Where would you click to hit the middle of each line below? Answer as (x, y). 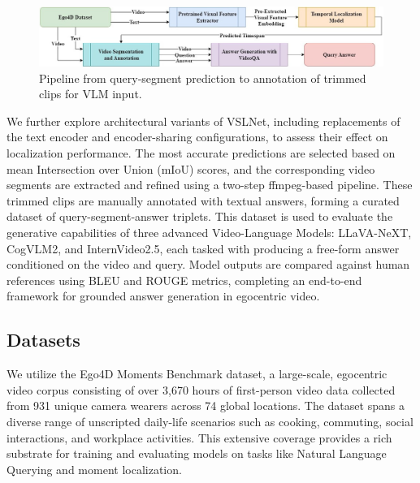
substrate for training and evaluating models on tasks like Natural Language (197, 453)
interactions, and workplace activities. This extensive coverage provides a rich (199, 437)
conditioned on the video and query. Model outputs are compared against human (208, 264)
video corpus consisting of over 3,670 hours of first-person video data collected (201, 389)
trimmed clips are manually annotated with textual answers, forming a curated (203, 200)
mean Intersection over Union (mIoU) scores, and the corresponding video (191, 168)
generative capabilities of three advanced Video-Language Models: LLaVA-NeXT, (209, 233)
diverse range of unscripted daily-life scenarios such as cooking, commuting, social (210, 421)
